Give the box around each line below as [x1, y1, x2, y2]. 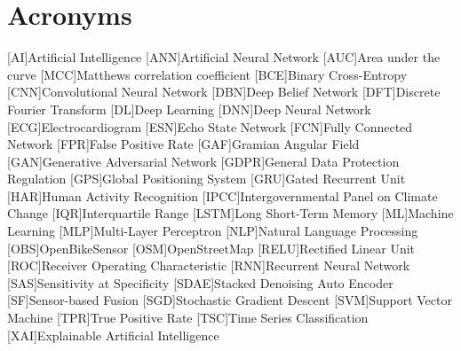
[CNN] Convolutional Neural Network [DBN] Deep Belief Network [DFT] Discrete [7, 82, 441, 101]
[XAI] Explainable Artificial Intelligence [7, 325, 219, 344]
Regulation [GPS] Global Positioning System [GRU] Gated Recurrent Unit [7, 169, 406, 188]
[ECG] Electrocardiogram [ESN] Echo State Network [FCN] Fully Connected [7, 117, 413, 136]
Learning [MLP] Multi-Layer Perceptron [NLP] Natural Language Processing [7, 222, 418, 240]
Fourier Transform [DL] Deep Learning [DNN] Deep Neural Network [7, 99, 371, 118]
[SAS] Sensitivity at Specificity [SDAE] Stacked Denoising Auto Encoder [7, 273, 393, 292]
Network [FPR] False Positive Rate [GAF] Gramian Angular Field [7, 135, 360, 153]
